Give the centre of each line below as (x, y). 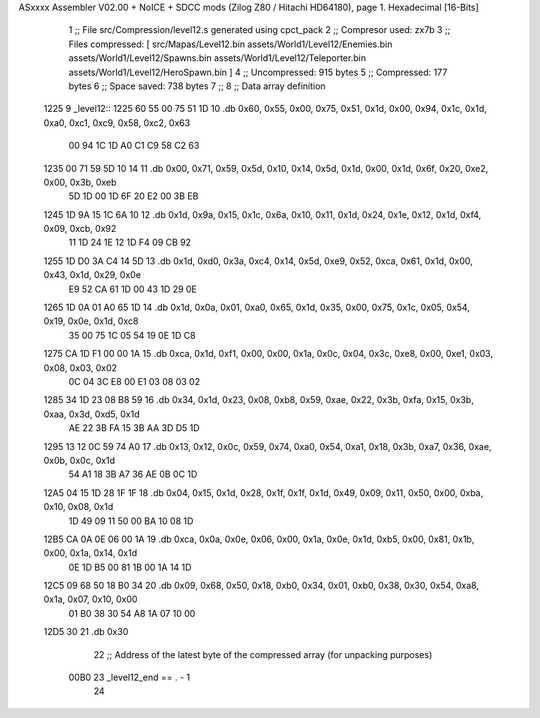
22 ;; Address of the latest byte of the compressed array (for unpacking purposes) (263, 654)
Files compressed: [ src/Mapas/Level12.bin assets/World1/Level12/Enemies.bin (230, 44)
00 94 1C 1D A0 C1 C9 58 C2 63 (134, 146)
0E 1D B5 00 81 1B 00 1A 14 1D (130, 567)
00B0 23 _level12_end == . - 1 (129, 677)
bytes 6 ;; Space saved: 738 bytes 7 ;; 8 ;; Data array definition (197, 86)
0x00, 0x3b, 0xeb (80, 182)
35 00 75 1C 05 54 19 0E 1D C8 (132, 335)
